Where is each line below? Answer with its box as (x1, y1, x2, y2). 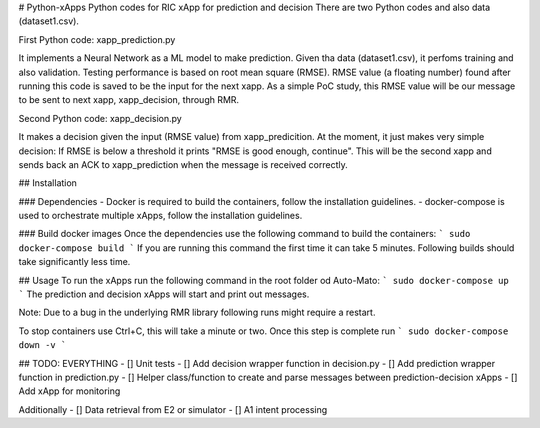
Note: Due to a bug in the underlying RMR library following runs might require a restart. (18, 306, 376, 319)
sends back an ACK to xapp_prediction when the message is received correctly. (18, 158, 349, 170)
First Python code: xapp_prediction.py (18, 33, 176, 45)
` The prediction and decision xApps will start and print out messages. (18, 288, 310, 300)
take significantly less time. (18, 256, 131, 268)
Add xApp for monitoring (18, 385, 121, 397)
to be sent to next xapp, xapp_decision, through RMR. (18, 94, 240, 106)
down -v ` (18, 340, 67, 351)
